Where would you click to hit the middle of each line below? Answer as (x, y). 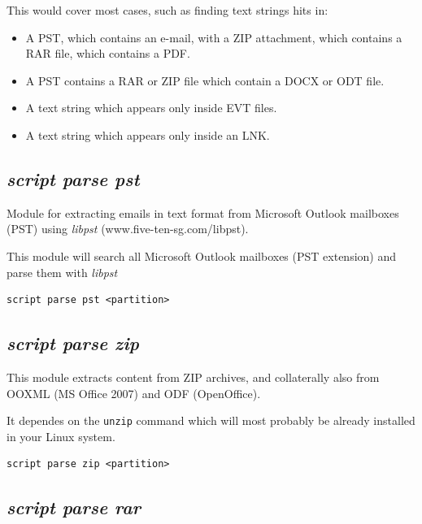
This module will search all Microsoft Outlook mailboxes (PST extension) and (202, 256)
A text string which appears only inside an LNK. (148, 134)
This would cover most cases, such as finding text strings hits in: (167, 10)
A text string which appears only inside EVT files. (151, 108)
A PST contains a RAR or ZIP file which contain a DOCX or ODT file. (205, 80)
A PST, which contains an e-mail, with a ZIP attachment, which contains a (214, 37)
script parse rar (74, 507)
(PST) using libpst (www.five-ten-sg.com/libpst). (128, 229)
